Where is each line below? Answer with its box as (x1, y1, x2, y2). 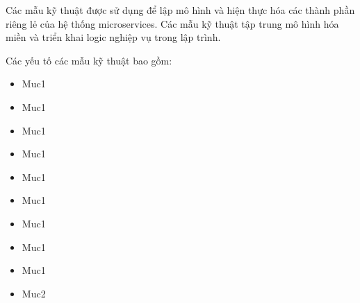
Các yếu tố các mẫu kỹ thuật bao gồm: (6, 53, 172, 67)
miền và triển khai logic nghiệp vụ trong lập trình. (6, 30, 221, 44)
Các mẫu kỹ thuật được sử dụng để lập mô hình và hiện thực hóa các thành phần (6, 3, 355, 17)
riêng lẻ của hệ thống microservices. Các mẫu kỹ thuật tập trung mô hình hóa (6, 16, 339, 31)
